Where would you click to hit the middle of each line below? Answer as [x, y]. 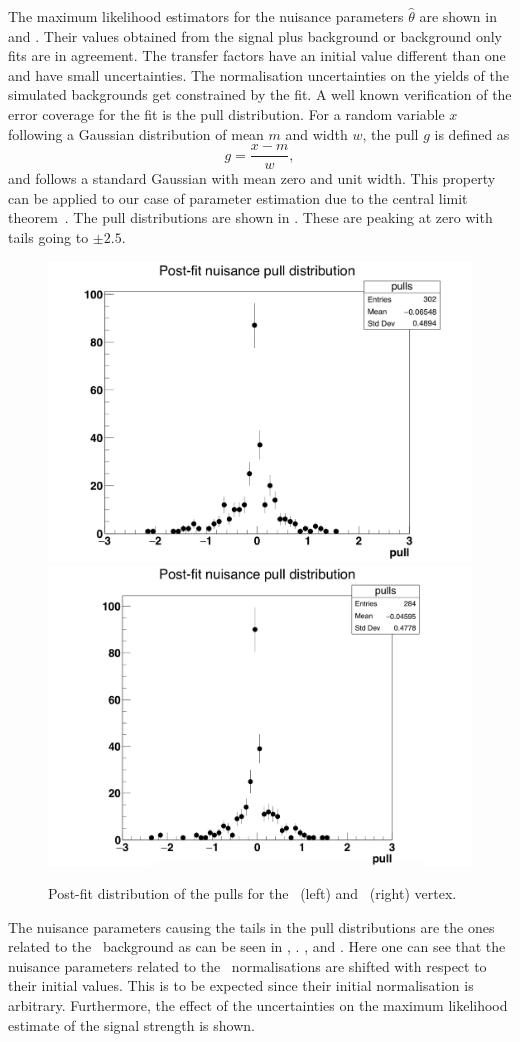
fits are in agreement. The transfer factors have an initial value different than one [257, 55]
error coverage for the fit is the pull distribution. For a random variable [226, 113]
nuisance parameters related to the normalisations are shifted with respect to [247, 965]
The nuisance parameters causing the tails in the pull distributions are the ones [251, 926]
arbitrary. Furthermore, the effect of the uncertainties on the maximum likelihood [258, 1005]
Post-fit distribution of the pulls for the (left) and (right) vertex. [252, 893]
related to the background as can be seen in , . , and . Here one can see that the [257, 946]
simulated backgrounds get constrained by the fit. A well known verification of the [260, 94]
